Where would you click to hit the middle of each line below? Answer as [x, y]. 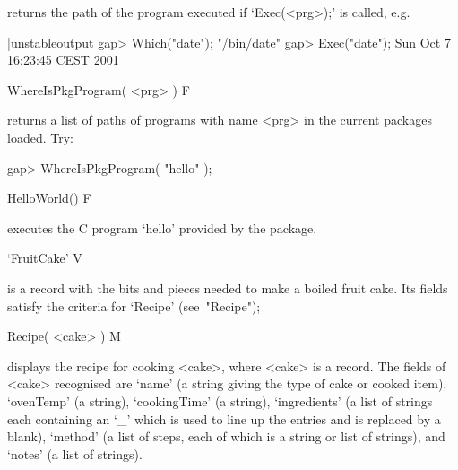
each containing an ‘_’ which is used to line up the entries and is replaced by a [224, 418]
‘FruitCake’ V [45, 258]
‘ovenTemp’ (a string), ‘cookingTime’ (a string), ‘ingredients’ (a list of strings [220, 400]
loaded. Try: [40, 137]
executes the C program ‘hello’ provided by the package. [162, 227]
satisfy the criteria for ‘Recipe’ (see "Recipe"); [134, 305]
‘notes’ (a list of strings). [75, 453]
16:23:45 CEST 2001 [63, 60]
